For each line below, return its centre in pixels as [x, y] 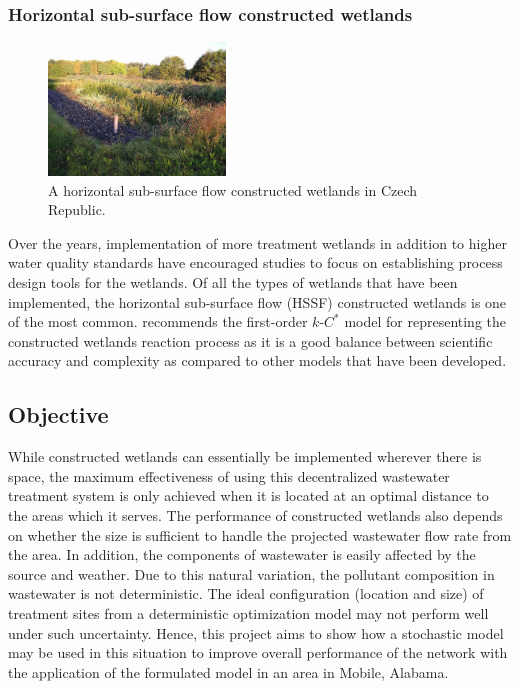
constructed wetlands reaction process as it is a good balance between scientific [250, 340]
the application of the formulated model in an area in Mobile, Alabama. [228, 671]
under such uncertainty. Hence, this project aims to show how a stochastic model [256, 632]
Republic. [77, 209]
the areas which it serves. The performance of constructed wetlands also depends [255, 514]
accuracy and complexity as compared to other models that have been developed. [257, 360]
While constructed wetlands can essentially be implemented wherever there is [245, 456]
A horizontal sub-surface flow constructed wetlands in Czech [233, 189]
